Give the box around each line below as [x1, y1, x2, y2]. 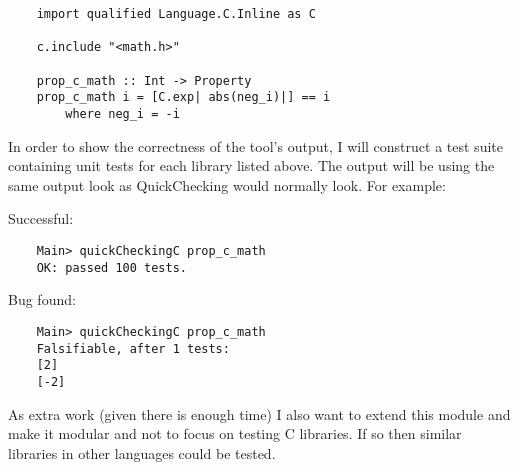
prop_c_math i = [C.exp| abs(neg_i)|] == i [36, 90, 331, 105]
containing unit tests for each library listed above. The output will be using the [8, 155, 495, 176]
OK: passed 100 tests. [36, 260, 187, 275]
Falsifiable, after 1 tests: [36, 341, 230, 356]
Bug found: [8, 289, 76, 310]
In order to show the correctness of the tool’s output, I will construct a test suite [8, 135, 503, 156]
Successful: [8, 208, 74, 229]
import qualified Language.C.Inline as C [36, 7, 316, 21]
